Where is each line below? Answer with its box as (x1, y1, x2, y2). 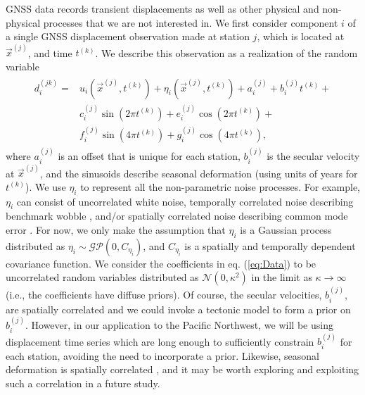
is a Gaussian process (240, 222, 332, 237)
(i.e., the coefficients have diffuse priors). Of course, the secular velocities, (6, 287, 322, 302)
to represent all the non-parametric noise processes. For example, (80, 179, 361, 194)
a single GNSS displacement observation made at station (6, 29, 250, 44)
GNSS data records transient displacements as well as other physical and (6, 1, 319, 15)
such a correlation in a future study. (6, 375, 160, 390)
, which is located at (257, 29, 345, 44)
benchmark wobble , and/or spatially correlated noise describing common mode (6, 208, 348, 223)
